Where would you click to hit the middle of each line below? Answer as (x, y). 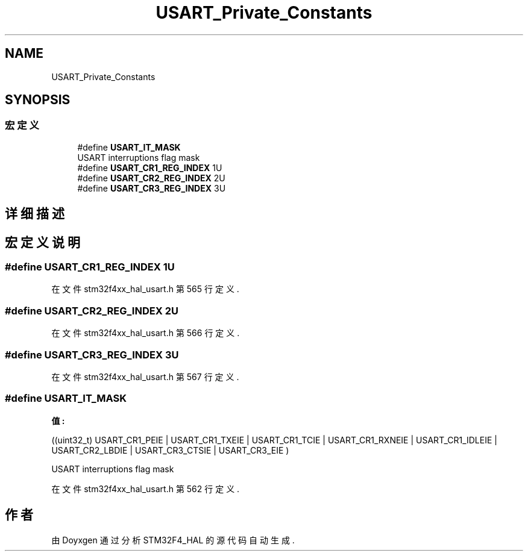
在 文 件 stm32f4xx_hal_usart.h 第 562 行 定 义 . (146, 489)
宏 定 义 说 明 (42, 242)
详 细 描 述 (35, 214)
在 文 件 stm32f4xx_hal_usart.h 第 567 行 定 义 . (145, 376)
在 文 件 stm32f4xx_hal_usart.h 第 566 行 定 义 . (146, 333)
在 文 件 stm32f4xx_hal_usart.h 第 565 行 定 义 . (145, 289)
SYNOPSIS (38, 100)
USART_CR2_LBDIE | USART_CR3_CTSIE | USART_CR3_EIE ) (170, 450)
